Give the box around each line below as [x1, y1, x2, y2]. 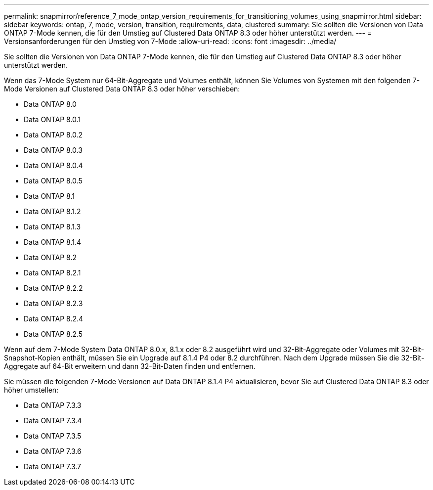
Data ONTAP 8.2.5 [24, 330, 83, 338]
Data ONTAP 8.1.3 [24, 223, 81, 231]
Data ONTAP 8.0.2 [24, 131, 83, 139]
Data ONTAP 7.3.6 [24, 447, 82, 455]
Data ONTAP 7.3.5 [24, 432, 82, 440]
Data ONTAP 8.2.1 [24, 268, 81, 277]
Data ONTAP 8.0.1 [24, 115, 81, 124]
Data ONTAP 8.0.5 [24, 177, 83, 185]
